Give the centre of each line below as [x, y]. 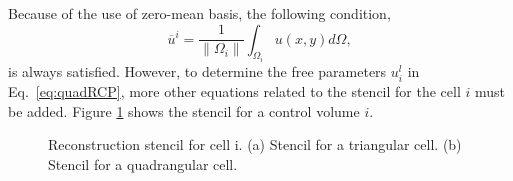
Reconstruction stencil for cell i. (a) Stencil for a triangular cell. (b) [255, 144]
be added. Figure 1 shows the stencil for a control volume [184, 110]
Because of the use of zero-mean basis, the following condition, [199, 13]
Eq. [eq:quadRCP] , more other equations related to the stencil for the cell [234, 91]
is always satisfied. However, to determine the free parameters [197, 71]
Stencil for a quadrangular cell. [143, 163]
